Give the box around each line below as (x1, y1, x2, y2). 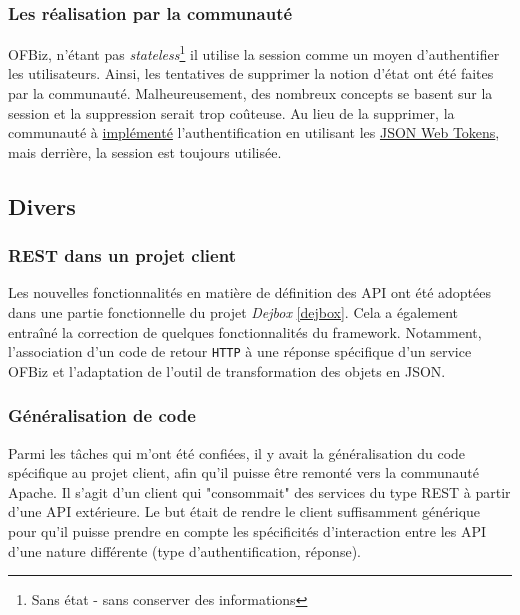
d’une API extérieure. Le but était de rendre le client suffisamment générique (8, 501, 481, 522)
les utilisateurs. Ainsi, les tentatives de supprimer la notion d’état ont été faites (8, 63, 494, 84)
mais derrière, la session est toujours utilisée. (8, 141, 282, 162)
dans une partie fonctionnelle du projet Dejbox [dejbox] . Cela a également (8, 302, 458, 323)
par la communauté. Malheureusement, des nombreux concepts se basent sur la (8, 83, 493, 104)
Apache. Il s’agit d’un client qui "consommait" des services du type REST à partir (8, 481, 511, 502)
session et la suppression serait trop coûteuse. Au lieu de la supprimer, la (8, 102, 455, 123)
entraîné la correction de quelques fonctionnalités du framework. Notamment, (8, 321, 482, 342)
